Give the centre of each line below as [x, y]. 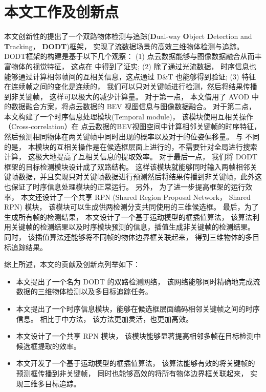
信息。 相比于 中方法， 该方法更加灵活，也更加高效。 [105, 318]
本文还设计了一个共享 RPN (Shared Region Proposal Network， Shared [136, 197]
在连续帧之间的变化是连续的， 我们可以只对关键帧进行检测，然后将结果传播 [131, 86]
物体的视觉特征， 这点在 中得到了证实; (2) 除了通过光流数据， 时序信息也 [134, 66]
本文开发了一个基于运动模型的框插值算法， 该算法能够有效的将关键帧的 [136, 363]
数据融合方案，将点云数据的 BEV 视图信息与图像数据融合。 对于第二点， [133, 106]
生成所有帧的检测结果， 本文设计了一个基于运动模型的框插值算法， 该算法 [128, 216]
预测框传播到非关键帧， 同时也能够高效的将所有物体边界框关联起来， [132, 373]
